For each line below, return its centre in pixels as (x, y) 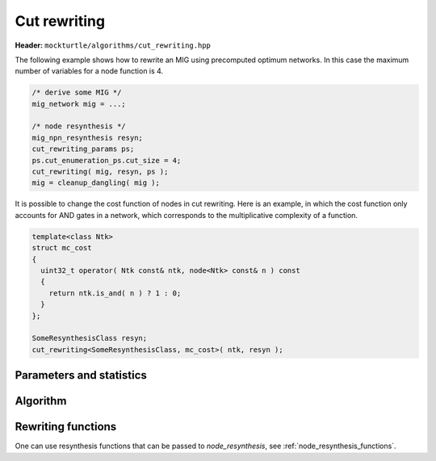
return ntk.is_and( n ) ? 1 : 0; (115, 293)
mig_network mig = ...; (79, 104)
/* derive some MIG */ (77, 92)
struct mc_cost (62, 248)
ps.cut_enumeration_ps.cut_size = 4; (107, 160)
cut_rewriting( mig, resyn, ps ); (100, 172)
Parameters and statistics (81, 375)
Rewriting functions (66, 427)
